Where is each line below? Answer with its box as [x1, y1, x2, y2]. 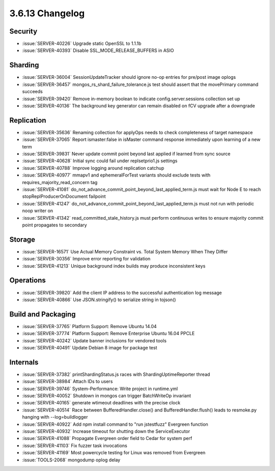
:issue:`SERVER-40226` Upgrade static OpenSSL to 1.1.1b [22, 41, 142, 47]
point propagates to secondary [22, 222, 87, 228]
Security [9, 27, 38, 36]
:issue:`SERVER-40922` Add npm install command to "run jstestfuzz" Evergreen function [22, 421, 208, 427]
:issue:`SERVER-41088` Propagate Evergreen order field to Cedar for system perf [22, 435, 193, 441]
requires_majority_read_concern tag [22, 179, 98, 185]
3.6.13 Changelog [9, 8, 85, 19]
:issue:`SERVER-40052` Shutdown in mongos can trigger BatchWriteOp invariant [22, 393, 191, 399]
